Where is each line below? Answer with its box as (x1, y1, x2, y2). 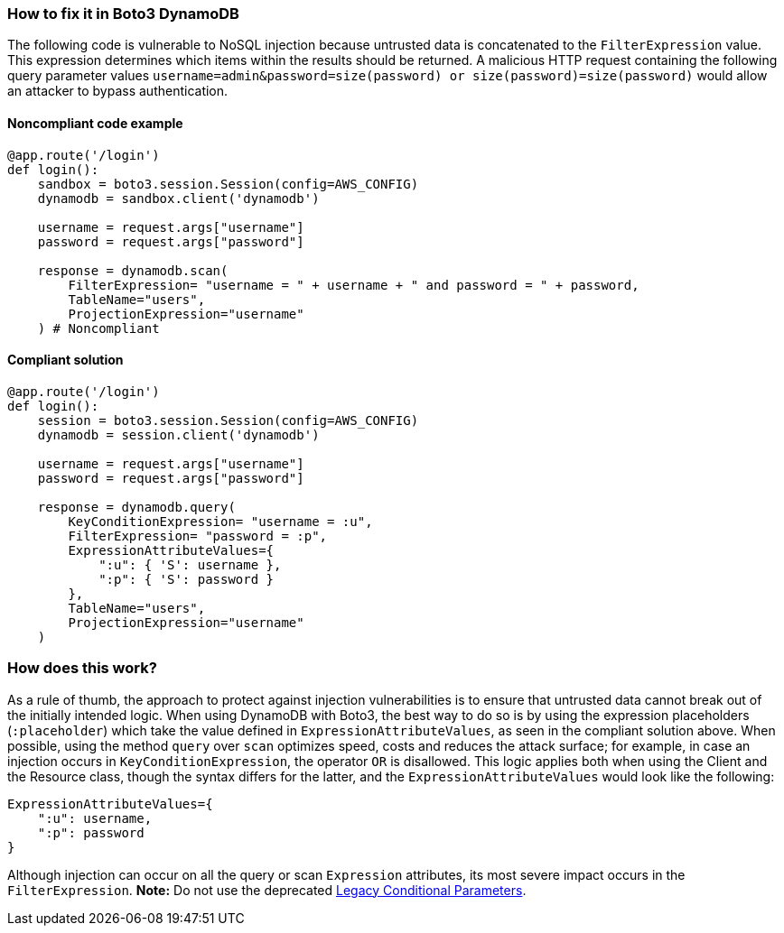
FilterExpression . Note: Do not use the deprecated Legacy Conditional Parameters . (7, 882, 527, 898)
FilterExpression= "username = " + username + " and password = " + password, (68, 277, 639, 292)
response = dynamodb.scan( (37, 263, 229, 278)
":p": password (37, 825, 145, 840)
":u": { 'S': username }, (98, 557, 282, 572)
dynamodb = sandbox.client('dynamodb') (37, 190, 320, 206)
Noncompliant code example (7, 115, 183, 131)
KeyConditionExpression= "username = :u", (68, 513, 373, 529)
